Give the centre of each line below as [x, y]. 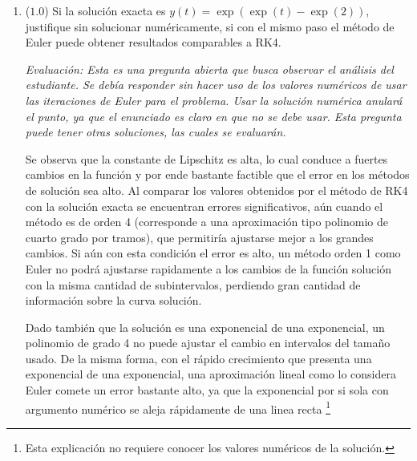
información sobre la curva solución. [113, 300]
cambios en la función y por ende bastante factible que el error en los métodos [217, 174]
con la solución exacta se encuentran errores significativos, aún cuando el [204, 206]
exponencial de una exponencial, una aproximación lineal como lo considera [211, 374]
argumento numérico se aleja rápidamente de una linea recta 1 [178, 407]
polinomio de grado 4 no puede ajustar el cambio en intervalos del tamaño [208, 343]
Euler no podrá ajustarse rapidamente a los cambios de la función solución [208, 268]
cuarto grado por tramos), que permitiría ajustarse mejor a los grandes [199, 237]
